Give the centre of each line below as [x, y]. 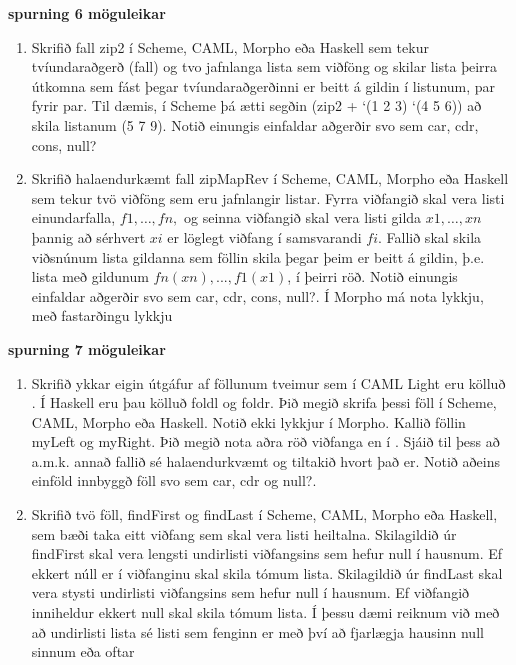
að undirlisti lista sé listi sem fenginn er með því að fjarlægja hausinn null [257, 631]
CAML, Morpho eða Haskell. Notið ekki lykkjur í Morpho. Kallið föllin [248, 421]
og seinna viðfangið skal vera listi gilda [303, 217]
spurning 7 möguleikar [87, 348]
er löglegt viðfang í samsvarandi [264, 236]
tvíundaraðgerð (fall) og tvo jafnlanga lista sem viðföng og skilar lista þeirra [264, 66]
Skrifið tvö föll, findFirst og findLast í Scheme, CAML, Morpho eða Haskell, [264, 514]
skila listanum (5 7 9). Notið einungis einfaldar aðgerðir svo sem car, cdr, [255, 124]
